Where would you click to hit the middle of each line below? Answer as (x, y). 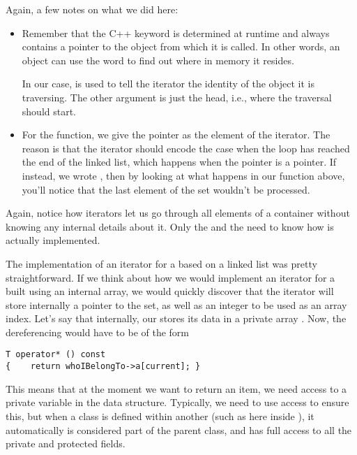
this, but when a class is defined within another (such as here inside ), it (160, 416)
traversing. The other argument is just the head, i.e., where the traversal (177, 97)
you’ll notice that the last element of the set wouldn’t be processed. (166, 189)
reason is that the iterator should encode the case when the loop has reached (186, 148)
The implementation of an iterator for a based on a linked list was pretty (161, 263)
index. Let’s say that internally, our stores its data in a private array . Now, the (176, 318)
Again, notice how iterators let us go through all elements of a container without (178, 213)
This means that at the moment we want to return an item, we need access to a (176, 388)
